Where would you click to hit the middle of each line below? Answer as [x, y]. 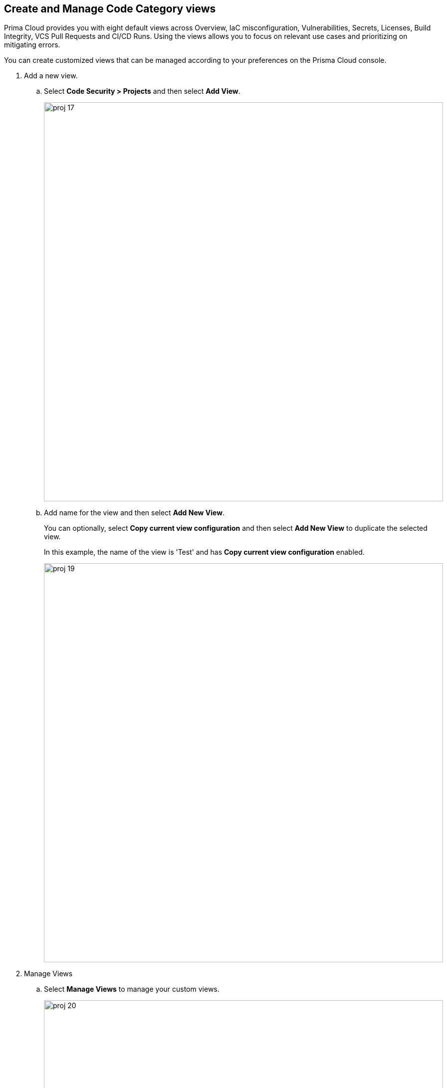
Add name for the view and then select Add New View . [134, 513]
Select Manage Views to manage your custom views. [132, 989]
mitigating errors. [32, 45]
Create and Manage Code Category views [110, 9]
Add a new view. [51, 76]
